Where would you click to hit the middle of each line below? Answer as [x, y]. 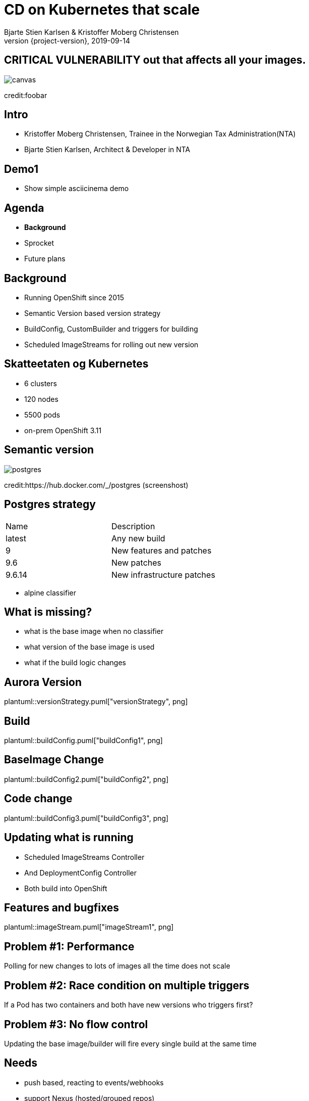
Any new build [138, 538]
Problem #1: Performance [69, 946]
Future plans [45, 259]
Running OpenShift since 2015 [74, 297]
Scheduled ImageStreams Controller [84, 857]
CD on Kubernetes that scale [102, 10]
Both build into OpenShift [66, 888]
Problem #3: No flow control [76, 1024]
